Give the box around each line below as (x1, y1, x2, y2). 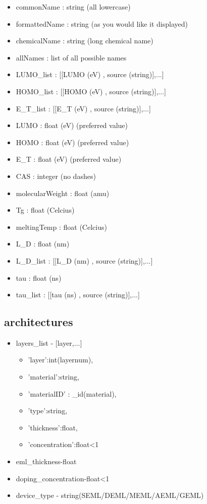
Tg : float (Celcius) (16, 205, 75, 215)
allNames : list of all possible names (16, 52, 127, 62)
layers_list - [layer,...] (16, 337, 82, 348)
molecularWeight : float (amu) (16, 187, 110, 198)
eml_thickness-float (16, 456, 77, 467)
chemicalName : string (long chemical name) (16, 35, 153, 46)
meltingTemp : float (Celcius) (16, 221, 107, 232)
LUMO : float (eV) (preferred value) (16, 120, 128, 131)
